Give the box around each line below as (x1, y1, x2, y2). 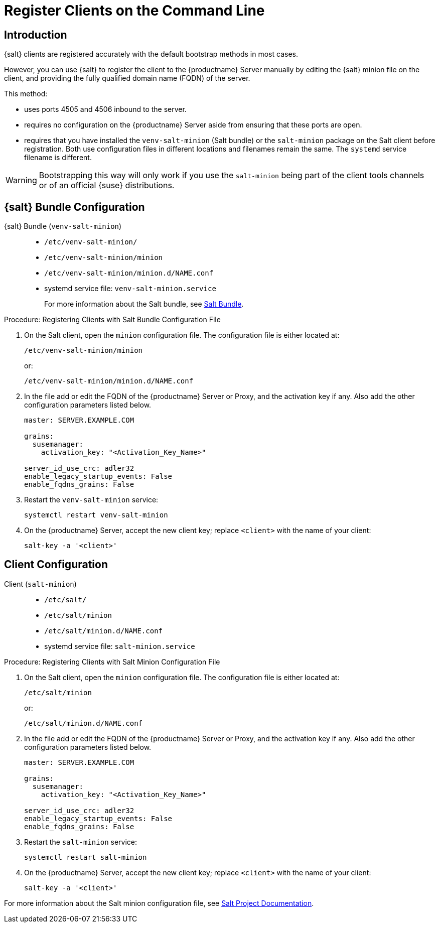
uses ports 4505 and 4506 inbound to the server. (24, 105, 187, 114)
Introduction (4, 28, 67, 41)
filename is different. (24, 153, 92, 162)
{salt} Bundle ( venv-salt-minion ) (4, 222, 122, 231)
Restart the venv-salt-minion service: (24, 495, 159, 504)
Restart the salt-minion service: (24, 837, 137, 846)
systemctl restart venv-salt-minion (24, 511, 168, 519)
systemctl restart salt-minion (24, 853, 147, 861)
